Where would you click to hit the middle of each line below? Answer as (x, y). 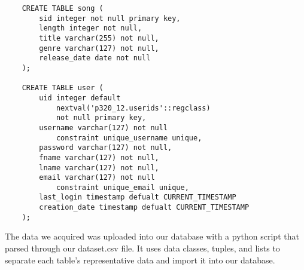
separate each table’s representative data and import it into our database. (140, 260)
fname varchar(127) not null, (99, 157)
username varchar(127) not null (104, 128)
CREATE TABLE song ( (63, 8)
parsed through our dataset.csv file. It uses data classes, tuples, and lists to (142, 248)
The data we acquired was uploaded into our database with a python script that (152, 236)
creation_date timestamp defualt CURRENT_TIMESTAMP (144, 208)
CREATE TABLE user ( (63, 88)
